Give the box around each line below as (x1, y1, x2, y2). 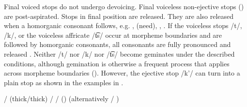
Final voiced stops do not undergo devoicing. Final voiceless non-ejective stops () (4, 1, 244, 11)
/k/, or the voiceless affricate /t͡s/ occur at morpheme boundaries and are (4, 30, 222, 40)
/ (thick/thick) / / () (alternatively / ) (4, 93, 119, 104)
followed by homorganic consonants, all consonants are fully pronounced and (4, 39, 231, 49)
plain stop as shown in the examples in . (4, 77, 123, 87)
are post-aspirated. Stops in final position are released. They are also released (4, 11, 234, 21)
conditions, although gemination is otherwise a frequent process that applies (4, 58, 230, 68)
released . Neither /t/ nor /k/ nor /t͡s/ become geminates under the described (4, 48, 235, 59)
